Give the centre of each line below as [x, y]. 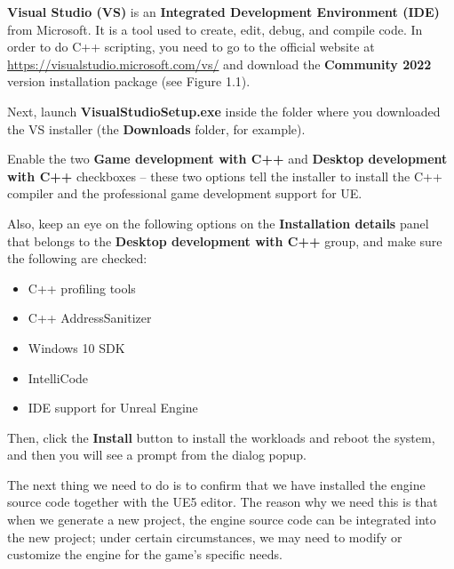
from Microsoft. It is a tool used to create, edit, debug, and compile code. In [215, 29]
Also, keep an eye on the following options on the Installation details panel [218, 223]
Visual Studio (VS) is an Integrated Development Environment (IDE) [223, 12]
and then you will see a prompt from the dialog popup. [157, 455]
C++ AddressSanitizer [90, 318]
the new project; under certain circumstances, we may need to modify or [205, 537]
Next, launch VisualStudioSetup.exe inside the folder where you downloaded [224, 111]
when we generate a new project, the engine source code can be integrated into [222, 520]
